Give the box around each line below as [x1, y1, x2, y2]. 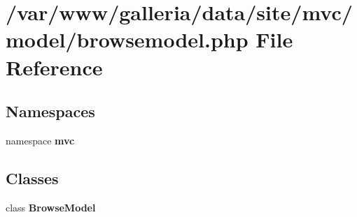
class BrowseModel [6, 200, 96, 214]
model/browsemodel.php [6, 25, 248, 54]
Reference [6, 52, 103, 81]
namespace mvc [6, 133, 75, 147]
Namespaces [6, 100, 95, 122]
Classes [6, 167, 59, 188]
